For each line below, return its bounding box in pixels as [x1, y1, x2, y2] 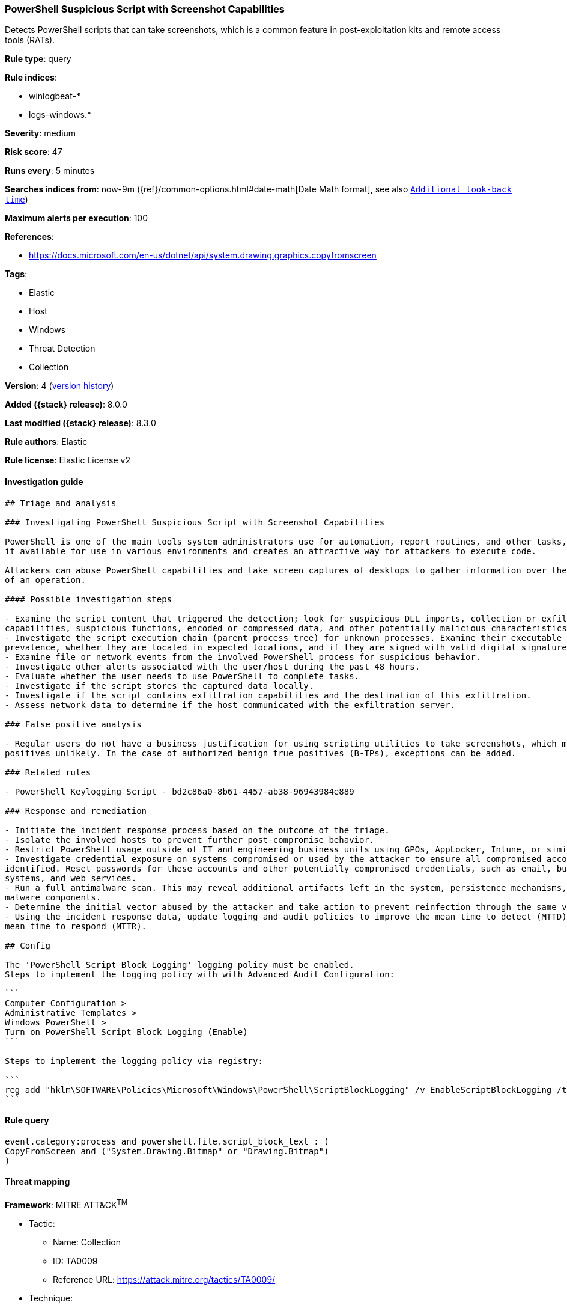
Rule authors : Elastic [5, 436, 88, 447]
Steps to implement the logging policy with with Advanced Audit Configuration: [5, 969, 395, 979]
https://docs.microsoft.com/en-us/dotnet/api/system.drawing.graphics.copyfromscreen [29, 250, 377, 261]
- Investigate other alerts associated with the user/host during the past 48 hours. [5, 661, 420, 671]
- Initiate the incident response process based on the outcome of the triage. [5, 825, 390, 835]
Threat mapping [5, 1176, 70, 1187]
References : [5, 231, 54, 242]
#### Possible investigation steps [5, 594, 172, 604]
